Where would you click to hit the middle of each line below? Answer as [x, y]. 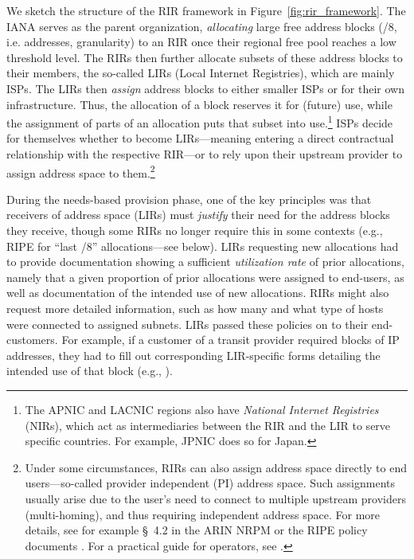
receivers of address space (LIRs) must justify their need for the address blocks [198, 215]
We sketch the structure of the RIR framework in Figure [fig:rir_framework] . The [206, 10]
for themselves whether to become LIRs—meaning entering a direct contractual [200, 138]
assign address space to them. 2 [81, 171]
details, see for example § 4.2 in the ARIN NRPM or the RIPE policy [196, 530]
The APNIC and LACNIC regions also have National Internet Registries [202, 409]
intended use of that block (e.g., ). [90, 371]
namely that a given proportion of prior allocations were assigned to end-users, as [205, 277]
